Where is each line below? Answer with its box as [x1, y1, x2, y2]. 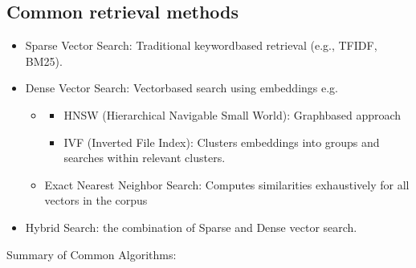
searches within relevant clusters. [63, 149, 226, 166]
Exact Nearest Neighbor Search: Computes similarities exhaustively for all [44, 176, 410, 193]
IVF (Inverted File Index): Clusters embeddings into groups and [63, 133, 380, 150]
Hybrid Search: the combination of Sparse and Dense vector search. [25, 218, 357, 235]
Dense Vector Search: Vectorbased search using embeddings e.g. [25, 79, 338, 96]
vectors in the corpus [44, 192, 148, 209]
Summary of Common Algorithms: [6, 246, 177, 262]
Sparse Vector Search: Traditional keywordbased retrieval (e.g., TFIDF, [25, 37, 377, 54]
